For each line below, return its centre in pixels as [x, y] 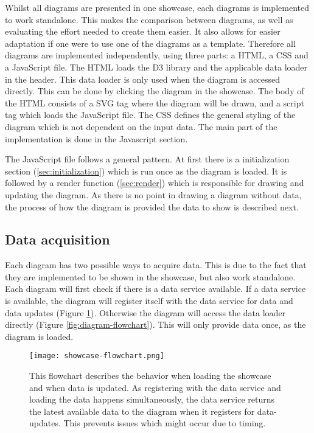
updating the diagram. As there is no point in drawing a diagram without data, [153, 194]
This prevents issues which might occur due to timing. [165, 423]
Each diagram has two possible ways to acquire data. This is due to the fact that [156, 265]
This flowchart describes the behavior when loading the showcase [150, 376]
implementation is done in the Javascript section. [96, 138]
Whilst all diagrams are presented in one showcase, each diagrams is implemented [157, 7]
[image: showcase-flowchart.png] [97, 356]
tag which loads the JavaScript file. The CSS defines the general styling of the [150, 115]
